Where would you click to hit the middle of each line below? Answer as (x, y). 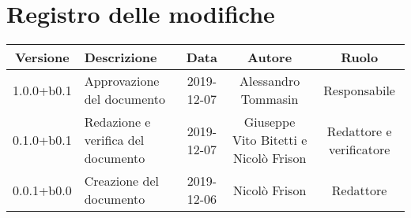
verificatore (359, 149)
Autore (270, 57)
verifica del (114, 140)
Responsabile (359, 90)
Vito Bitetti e (270, 140)
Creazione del (121, 181)
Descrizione (121, 57)
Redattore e (359, 131)
